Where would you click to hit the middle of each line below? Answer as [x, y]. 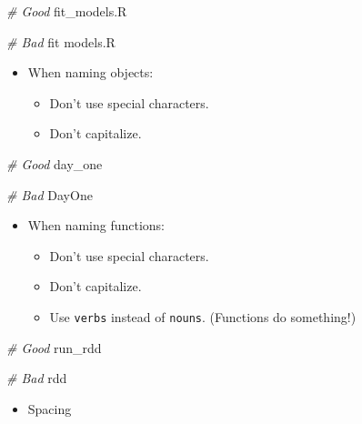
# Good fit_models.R [67, 11]
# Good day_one [55, 163]
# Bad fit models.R [61, 41]
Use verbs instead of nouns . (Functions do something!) [203, 316]
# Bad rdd [37, 378]
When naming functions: [96, 225]
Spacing [50, 408]
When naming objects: [90, 72]
